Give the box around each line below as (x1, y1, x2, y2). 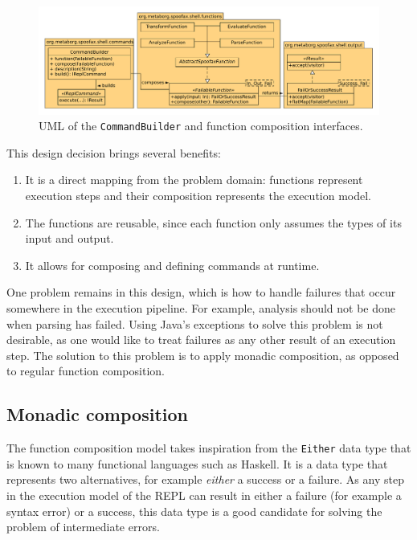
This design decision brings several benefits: (6, 144, 221, 161)
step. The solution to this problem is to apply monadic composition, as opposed (6, 346, 399, 363)
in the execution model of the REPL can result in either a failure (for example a (6, 486, 402, 503)
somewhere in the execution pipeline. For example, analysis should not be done (6, 299, 395, 316)
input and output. (25, 230, 114, 247)
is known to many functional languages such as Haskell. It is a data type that (6, 455, 388, 472)
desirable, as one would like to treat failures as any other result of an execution (6, 331, 396, 348)
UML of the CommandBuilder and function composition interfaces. (39, 117, 363, 134)
